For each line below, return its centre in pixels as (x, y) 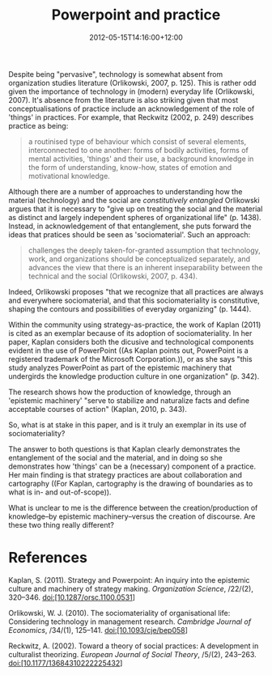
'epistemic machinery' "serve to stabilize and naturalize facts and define (129, 400)
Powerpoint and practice (136, 15)
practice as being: (38, 125)
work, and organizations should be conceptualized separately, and (139, 259)
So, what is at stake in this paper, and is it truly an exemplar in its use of (127, 425)
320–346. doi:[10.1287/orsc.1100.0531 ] (72, 597)
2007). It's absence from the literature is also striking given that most (123, 100)
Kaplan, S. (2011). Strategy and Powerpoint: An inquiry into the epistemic (129, 579)
